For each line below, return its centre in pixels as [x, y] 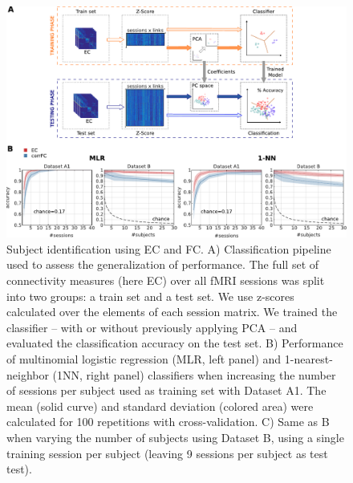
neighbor [28, 374]
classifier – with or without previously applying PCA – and [152, 327]
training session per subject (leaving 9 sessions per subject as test [167, 453]
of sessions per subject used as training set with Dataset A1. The [166, 390]
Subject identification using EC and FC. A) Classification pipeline [169, 248]
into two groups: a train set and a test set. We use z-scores [150, 296]
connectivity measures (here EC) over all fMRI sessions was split [166, 280]
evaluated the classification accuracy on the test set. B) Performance [175, 343]
